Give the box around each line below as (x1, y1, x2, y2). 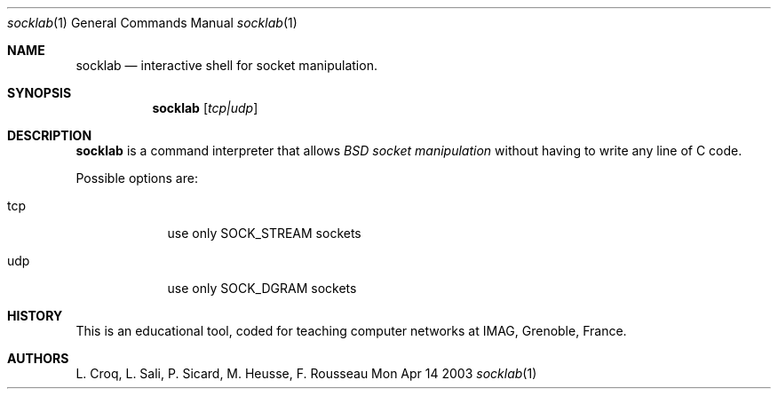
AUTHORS (7, 351, 69, 366)
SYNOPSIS (7, 85, 72, 100)
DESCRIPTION (7, 128, 92, 143)
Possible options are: (75, 170, 198, 186)
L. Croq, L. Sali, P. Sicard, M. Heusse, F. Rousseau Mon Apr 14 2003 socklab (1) (75, 366, 537, 381)
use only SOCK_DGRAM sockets (167, 281, 357, 296)
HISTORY (7, 308, 63, 323)
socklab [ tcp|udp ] (152, 100, 258, 115)
